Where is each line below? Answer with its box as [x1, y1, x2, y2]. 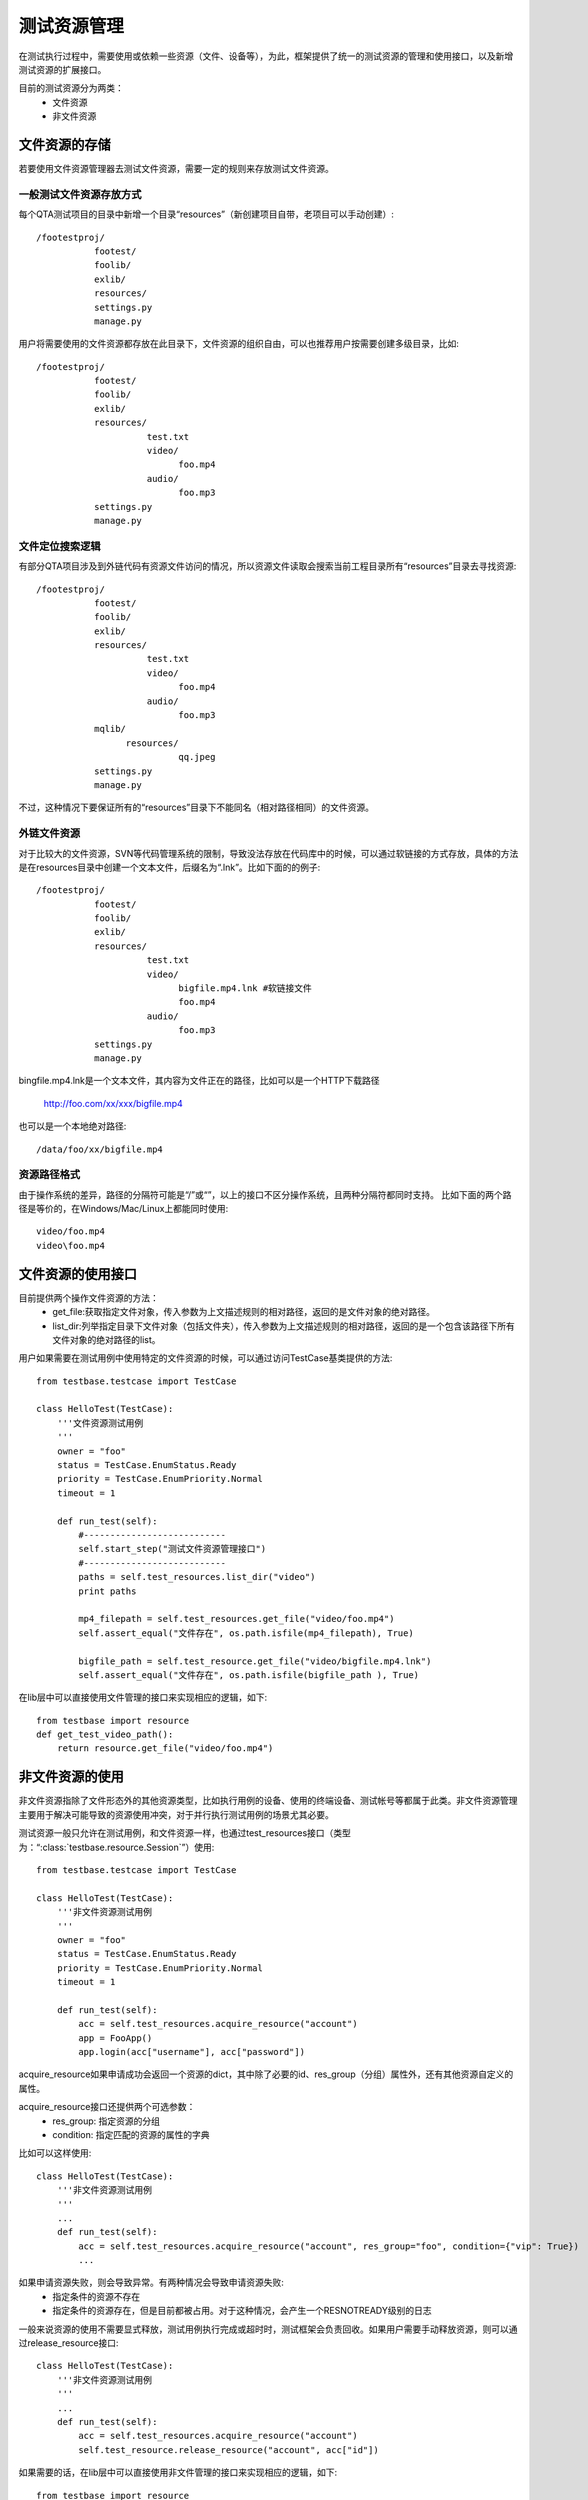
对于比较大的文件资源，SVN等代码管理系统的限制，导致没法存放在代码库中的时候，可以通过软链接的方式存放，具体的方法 [18, 847, 519, 859]
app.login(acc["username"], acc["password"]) [78, 2046, 305, 2058]
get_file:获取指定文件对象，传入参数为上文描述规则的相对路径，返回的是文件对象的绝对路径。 [52, 1306, 435, 1318]
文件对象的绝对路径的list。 [52, 1333, 161, 1345]
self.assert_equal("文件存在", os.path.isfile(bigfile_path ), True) [78, 1669, 420, 1680]
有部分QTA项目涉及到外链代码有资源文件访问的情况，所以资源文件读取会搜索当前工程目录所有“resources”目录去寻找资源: [18, 560, 517, 572]
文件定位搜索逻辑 [18, 539, 101, 553]
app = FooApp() [78, 2032, 153, 2044]
